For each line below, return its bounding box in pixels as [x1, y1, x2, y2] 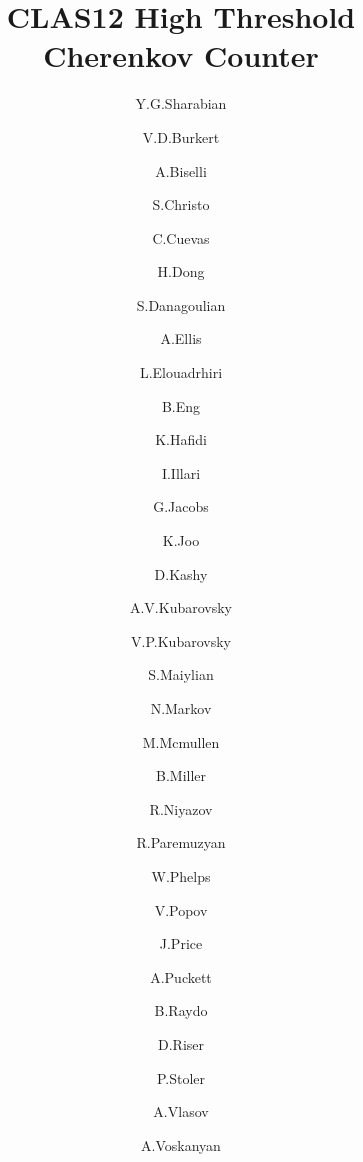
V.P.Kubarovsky [131, 630, 231, 651]
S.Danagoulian [136, 294, 226, 315]
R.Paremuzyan [136, 832, 226, 853]
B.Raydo [154, 1000, 208, 1021]
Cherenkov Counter [43, 35, 319, 76]
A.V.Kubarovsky [129, 597, 233, 618]
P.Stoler [156, 1067, 206, 1088]
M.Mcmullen [142, 731, 220, 752]
